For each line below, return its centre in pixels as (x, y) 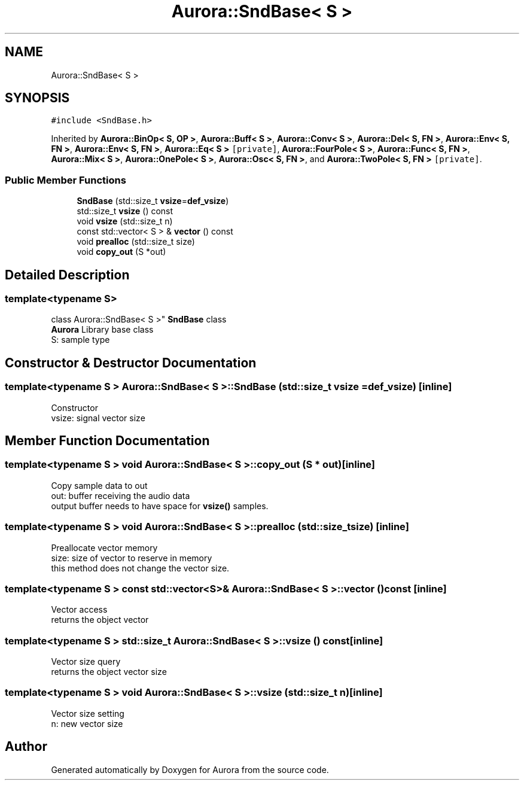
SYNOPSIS (37, 98)
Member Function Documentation (107, 441)
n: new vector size (87, 723)
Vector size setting (88, 713)
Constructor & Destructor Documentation (131, 363)
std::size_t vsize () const (125, 211)
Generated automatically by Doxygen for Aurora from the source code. (190, 769)
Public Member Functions (65, 180)
